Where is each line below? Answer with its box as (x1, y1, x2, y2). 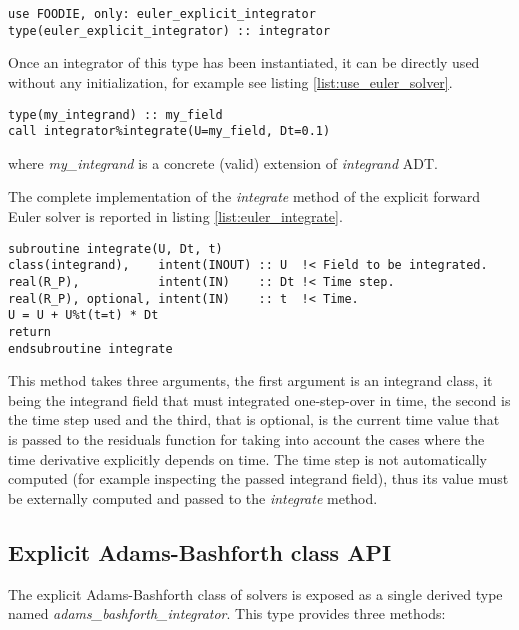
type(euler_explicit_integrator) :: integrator (8, 23, 331, 38)
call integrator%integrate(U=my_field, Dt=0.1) (8, 124, 331, 139)
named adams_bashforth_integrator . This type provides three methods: (8, 603, 446, 624)
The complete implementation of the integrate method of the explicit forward (8, 186, 481, 207)
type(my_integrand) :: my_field (8, 107, 223, 122)
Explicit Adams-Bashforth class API (8, 536, 392, 567)
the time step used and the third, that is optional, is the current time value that (8, 409, 500, 430)
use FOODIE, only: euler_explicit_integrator (8, 7, 316, 21)
